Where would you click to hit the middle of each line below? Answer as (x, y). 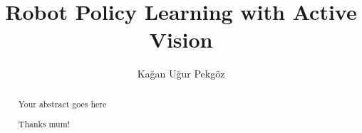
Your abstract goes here (62, 103)
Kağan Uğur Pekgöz (181, 74)
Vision (181, 39)
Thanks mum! (44, 124)
